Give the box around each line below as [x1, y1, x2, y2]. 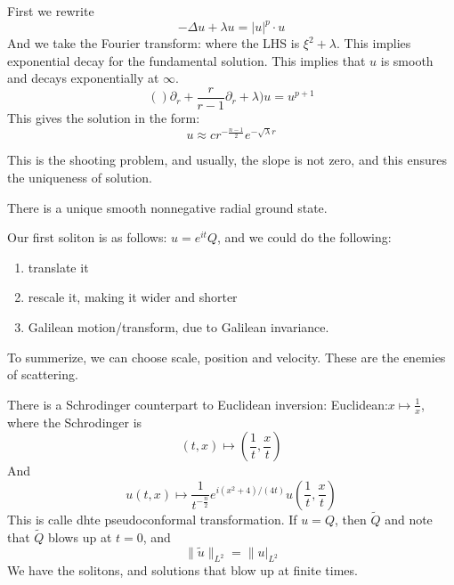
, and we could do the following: [217, 228, 392, 247]
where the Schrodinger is [7, 412, 142, 431]
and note [385, 510, 433, 529]
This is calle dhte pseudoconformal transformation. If [7, 510, 297, 529]
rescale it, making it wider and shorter [28, 288, 238, 306]
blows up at [48, 527, 112, 546]
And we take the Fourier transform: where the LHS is [7, 34, 300, 53]
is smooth [380, 51, 434, 69]
